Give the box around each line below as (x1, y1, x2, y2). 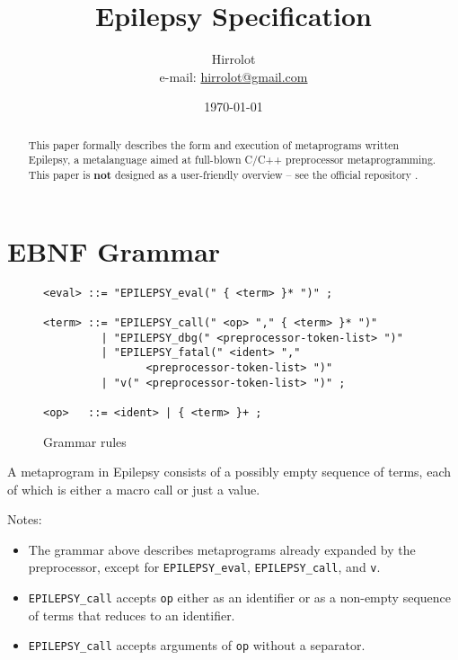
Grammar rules (43, 432, 127, 450)
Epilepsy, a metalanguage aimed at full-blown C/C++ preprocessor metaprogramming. (28, 152, 436, 167)
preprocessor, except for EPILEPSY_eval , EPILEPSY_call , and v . (28, 557, 381, 576)
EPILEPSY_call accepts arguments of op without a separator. (28, 636, 366, 655)
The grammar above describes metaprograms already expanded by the (28, 540, 416, 558)
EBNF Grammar (7, 232, 221, 269)
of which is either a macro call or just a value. (7, 479, 260, 498)
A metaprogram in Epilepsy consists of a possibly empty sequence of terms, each (7, 462, 451, 481)
